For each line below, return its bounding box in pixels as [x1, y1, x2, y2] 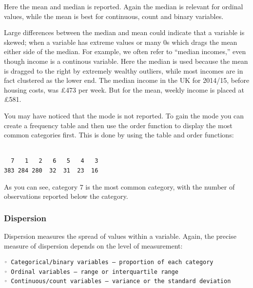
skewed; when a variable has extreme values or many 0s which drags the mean [4, 37, 237, 47]
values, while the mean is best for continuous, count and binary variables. [4, 11, 224, 21]
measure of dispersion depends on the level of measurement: [4, 240, 183, 250]
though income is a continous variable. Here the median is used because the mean [4, 56, 248, 66]
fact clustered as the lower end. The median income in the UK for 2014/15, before [4, 75, 250, 85]
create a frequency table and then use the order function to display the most [4, 120, 233, 130]
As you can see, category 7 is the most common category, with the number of [4, 181, 235, 192]
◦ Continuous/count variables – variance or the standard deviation [4, 278, 231, 285]
